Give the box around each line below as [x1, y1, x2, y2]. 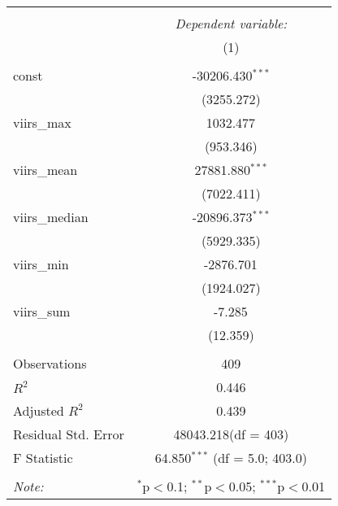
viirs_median [13, 207, 89, 226]
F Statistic [13, 448, 73, 467]
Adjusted [13, 401, 64, 420]
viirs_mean [13, 160, 78, 179]
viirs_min [13, 255, 69, 273]
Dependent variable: [175, 14, 288, 33]
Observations [13, 354, 87, 373]
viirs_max [13, 113, 71, 132]
